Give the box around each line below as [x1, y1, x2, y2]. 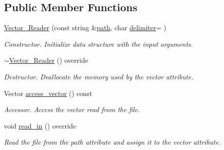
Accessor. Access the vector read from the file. [4, 104, 140, 114]
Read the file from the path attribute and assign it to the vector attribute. [4, 137, 221, 147]
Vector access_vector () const [4, 88, 93, 98]
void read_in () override [4, 120, 76, 131]
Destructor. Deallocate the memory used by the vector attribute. [4, 71, 193, 81]
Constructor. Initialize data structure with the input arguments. [4, 38, 193, 49]
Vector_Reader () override [9, 55, 88, 65]
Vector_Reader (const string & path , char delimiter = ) [4, 22, 167, 33]
